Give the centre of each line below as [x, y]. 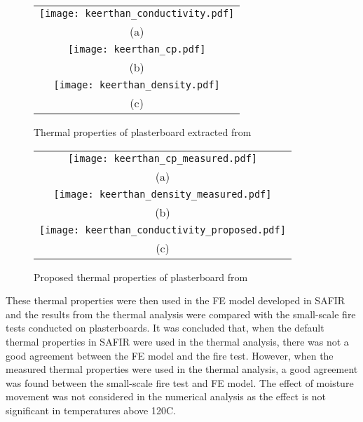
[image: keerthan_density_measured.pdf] [163, 194]
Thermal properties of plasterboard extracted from [143, 132]
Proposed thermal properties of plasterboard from [141, 277]
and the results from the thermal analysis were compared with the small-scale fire [181, 314]
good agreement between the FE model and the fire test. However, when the [170, 355]
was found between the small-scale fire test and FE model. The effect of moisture [180, 382]
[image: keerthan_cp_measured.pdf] [162, 158]
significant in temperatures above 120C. [91, 410]
